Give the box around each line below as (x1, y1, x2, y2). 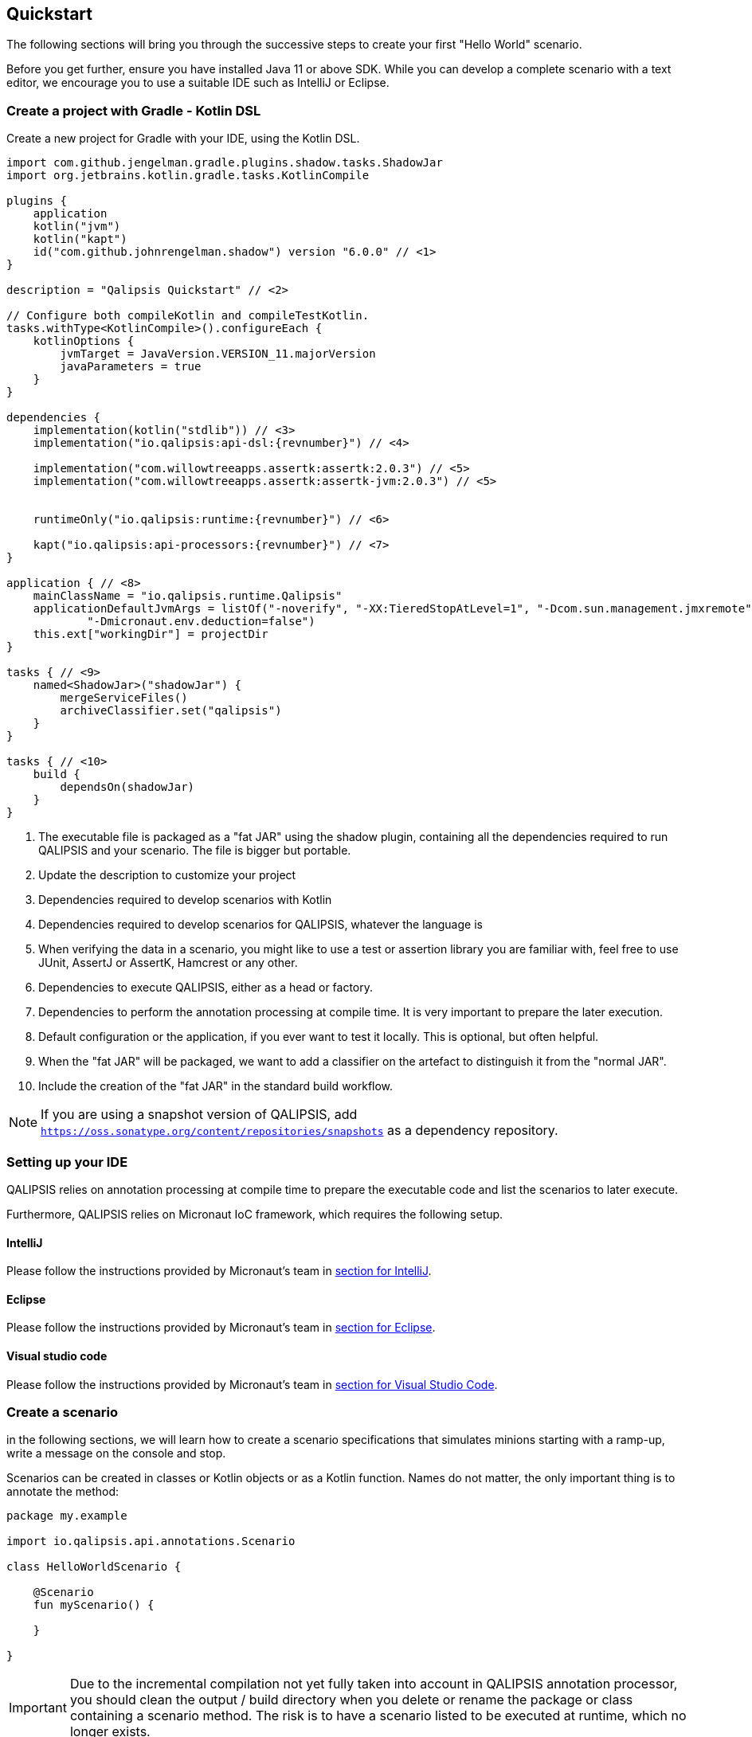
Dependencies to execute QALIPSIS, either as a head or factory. (38, 980, 374, 995)
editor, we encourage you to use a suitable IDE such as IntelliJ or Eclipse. (6, 76, 390, 90)
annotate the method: (6, 1485, 119, 1499)
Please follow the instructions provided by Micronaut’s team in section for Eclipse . (6, 1320, 436, 1335)
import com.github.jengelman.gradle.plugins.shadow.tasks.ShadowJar (6, 156, 443, 170)
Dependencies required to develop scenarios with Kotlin (38, 893, 332, 907)
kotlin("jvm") (33, 220, 121, 233)
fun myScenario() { (33, 1598, 155, 1612)
